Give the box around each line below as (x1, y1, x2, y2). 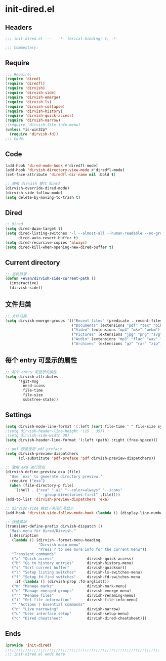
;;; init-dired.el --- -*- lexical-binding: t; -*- (5, 36, 119, 41)
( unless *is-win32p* (5, 127, 48, 132)
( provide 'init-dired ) (5, 643, 52, 648)
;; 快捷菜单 (5, 519, 27, 525)
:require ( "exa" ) (9, 479, 45, 484)
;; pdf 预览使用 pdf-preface (5, 446, 62, 452)
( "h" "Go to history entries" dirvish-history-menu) (11, 561, 134, 566)
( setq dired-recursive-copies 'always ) (5, 240, 87, 245)
